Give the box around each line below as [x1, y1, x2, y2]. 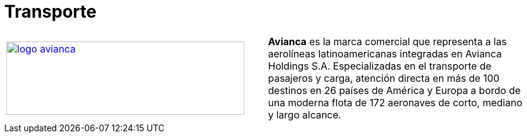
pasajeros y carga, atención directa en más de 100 [268, 71, 500, 84]
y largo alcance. [268, 108, 341, 121]
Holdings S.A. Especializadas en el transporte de [268, 59, 492, 72]
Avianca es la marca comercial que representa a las [268, 35, 507, 48]
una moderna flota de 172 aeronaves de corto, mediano [268, 96, 523, 109]
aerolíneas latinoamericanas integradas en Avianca [268, 47, 502, 60]
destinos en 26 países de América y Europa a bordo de [268, 84, 521, 96]
